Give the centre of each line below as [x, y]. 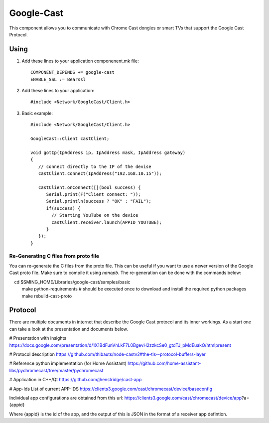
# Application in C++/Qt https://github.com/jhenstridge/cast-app [75, 380]
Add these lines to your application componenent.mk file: [80, 61]
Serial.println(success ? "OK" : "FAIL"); [99, 201]
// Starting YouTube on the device [95, 215]
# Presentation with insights [38, 338]
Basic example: [37, 113]
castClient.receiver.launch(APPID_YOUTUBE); [107, 222]
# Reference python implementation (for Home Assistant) [68, 363]
